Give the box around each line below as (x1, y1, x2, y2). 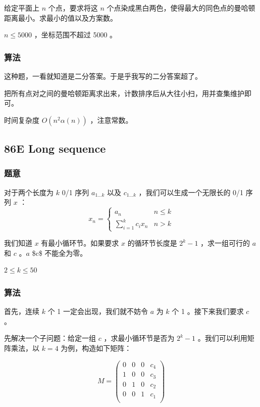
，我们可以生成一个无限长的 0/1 (138, 187, 244, 197)
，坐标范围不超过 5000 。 (34, 29, 117, 40)
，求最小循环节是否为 (103, 333, 175, 343)
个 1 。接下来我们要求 (172, 306, 244, 316)
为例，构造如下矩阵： (61, 343, 132, 353)
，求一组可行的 (200, 238, 250, 248)
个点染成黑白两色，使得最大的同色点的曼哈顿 (107, 3, 255, 13)
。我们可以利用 (197, 333, 247, 343)
